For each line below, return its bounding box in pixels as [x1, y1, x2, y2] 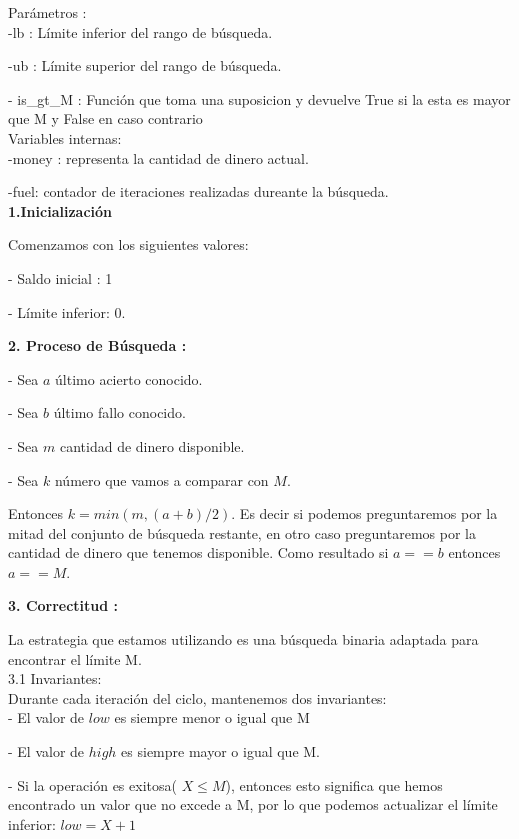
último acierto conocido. [55, 368, 203, 389]
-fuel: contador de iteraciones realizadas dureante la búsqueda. [8, 181, 389, 202]
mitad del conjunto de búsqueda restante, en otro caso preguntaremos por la [8, 522, 476, 543]
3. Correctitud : [8, 595, 119, 616]
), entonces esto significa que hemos [225, 774, 443, 795]
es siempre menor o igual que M [114, 707, 310, 728]
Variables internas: [8, 127, 122, 148]
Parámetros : [8, 2, 87, 22]
